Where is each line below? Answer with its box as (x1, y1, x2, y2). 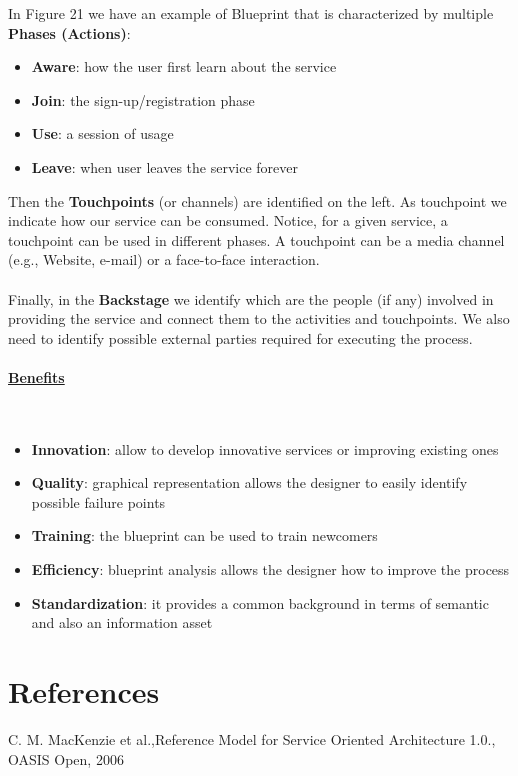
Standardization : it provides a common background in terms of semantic (31, 592, 489, 613)
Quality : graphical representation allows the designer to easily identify (31, 472, 468, 493)
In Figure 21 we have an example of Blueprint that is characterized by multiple (8, 3, 494, 23)
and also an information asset (31, 612, 213, 633)
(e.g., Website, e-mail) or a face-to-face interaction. (8, 249, 320, 270)
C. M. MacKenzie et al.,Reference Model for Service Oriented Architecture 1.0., (8, 728, 496, 749)
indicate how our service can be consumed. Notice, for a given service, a (8, 210, 448, 231)
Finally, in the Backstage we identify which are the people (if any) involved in (8, 288, 494, 309)
